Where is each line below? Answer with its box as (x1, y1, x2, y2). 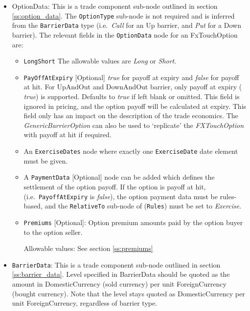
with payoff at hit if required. (23, 129, 112, 140)
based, (23, 201, 43, 211)
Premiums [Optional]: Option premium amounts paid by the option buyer (23, 217, 243, 227)
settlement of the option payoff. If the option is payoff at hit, (23, 181, 206, 191)
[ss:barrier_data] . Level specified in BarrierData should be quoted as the (12, 269, 230, 279)
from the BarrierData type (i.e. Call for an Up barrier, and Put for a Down (12, 20, 241, 30)
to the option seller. (23, 227, 83, 237)
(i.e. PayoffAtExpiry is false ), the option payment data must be (23, 191, 218, 201)
